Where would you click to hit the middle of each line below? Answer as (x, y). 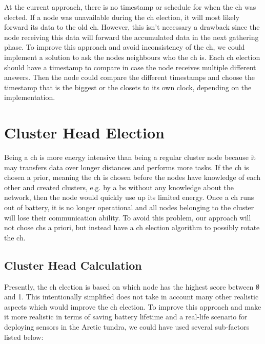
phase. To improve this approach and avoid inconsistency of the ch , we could (125, 47)
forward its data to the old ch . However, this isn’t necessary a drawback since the (132, 27)
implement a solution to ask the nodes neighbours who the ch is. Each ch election (132, 57)
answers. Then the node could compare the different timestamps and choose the (129, 77)
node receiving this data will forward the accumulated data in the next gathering (131, 37)
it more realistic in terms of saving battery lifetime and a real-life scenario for (126, 317)
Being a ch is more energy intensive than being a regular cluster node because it (130, 157)
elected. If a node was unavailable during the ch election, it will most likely (122, 17)
